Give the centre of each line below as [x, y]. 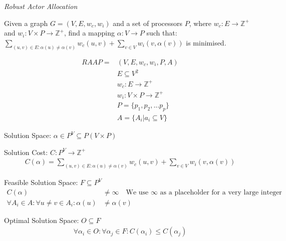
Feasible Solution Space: [41, 182]
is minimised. [206, 42]
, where [200, 23]
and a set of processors [148, 23]
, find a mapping [89, 33]
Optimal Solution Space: [42, 220]
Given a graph [26, 23]
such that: [162, 33]
